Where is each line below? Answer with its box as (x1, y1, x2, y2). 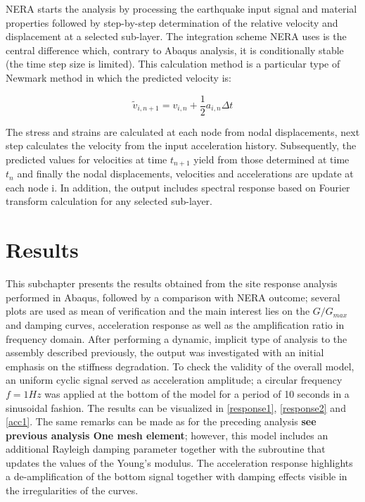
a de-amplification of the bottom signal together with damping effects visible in (6, 469, 347, 484)
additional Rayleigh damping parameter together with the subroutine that (6, 441, 326, 456)
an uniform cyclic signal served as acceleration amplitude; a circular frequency (6, 372, 342, 387)
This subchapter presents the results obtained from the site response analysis (6, 276, 338, 291)
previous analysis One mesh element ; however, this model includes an (6, 427, 328, 442)
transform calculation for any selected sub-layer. (6, 194, 212, 208)
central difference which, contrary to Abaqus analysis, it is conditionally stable (6, 42, 344, 57)
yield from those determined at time (193, 151, 350, 166)
